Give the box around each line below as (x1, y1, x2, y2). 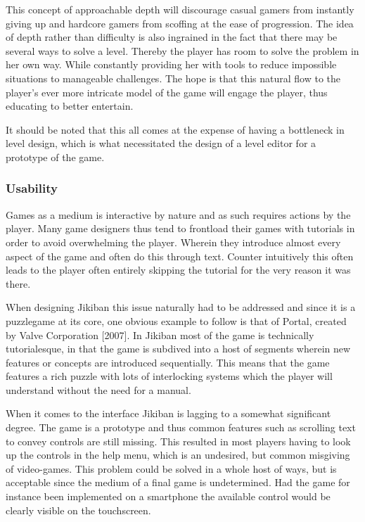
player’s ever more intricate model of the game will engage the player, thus (6, 84, 328, 99)
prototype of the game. (6, 149, 105, 164)
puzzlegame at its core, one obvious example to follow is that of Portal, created (6, 313, 347, 328)
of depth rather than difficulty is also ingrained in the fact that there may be (6, 30, 338, 44)
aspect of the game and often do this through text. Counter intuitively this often (6, 248, 354, 263)
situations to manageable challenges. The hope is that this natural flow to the (6, 70, 341, 85)
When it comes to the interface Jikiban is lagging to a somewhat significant (6, 406, 331, 421)
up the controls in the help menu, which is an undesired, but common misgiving (6, 447, 350, 462)
